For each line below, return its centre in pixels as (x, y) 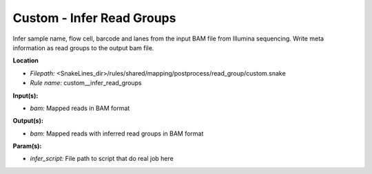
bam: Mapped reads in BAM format (80, 108)
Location (26, 61)
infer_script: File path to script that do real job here (102, 159)
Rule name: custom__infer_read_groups (86, 83)
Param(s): (27, 146)
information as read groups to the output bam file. (83, 47)
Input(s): (25, 96)
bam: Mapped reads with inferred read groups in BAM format (117, 133)
